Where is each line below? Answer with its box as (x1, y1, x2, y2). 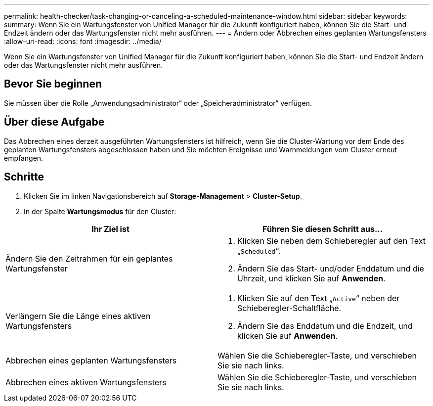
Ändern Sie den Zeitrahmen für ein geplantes (5, 253, 173, 264)
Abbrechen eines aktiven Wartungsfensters (5, 377, 167, 387)
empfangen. (4, 153, 43, 162)
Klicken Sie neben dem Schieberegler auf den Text (237, 235, 426, 246)
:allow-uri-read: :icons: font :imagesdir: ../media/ (4, 37, 162, 45)
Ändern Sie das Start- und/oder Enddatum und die (237, 263, 424, 273)
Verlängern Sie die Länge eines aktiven (5, 311, 151, 321)
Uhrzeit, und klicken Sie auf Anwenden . (237, 273, 386, 283)
